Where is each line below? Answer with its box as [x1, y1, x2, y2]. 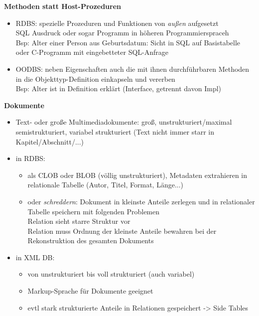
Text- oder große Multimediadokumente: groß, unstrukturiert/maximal [15, 117, 232, 127]
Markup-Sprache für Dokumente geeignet [27, 286, 153, 296]
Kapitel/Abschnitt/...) [15, 136, 84, 147]
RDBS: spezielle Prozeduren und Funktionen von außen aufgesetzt [15, 17, 219, 28]
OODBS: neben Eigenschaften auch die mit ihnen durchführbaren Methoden [15, 63, 250, 74]
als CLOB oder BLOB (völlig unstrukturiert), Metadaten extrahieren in [27, 169, 248, 180]
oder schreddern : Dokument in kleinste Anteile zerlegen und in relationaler [27, 196, 255, 206]
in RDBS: [15, 153, 45, 163]
